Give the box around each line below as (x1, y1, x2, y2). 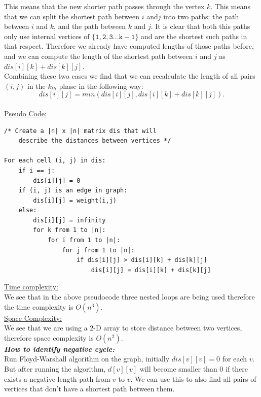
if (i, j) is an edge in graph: (18, 187, 128, 194)
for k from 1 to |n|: (33, 226, 106, 234)
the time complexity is (4, 301, 73, 312)
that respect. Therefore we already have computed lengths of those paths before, (4, 41, 254, 51)
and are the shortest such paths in (141, 30, 247, 41)
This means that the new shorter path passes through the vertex (4, 1, 205, 11)
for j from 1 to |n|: (62, 246, 135, 254)
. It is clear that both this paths (151, 21, 250, 31)
